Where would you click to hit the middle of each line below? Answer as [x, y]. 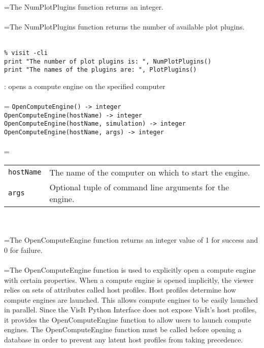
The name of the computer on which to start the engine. [150, 172]
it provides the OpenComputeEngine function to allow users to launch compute [128, 319]
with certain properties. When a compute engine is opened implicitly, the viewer [129, 280]
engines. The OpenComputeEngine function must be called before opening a [123, 329]
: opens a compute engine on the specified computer [85, 86]
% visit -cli [26, 53]
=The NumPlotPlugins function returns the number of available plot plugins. [124, 26]
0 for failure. [23, 250]
